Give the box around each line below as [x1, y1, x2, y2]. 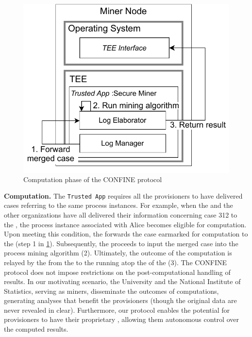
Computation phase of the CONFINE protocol [23, 174, 162, 185]
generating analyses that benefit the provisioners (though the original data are [4, 295, 237, 305]
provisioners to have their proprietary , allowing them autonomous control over [4, 314, 239, 324]
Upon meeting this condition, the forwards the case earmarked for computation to [4, 229, 248, 239]
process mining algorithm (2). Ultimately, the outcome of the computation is [4, 248, 232, 258]
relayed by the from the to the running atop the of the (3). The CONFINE [4, 257, 227, 267]
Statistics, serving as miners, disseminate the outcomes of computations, [4, 286, 219, 296]
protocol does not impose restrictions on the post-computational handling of [4, 267, 231, 277]
